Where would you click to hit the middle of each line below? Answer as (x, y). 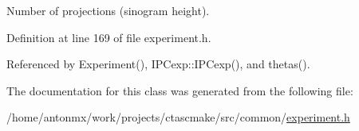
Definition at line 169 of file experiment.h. (109, 37)
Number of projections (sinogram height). (108, 10)
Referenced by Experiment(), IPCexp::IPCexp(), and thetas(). (158, 64)
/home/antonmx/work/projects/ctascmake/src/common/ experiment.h (178, 117)
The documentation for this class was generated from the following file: (180, 90)
